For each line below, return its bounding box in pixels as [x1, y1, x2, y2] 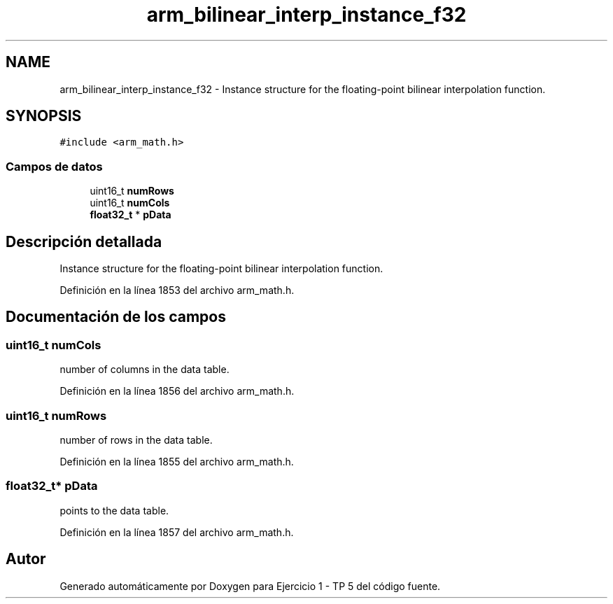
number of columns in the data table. [59, 363, 230, 376]
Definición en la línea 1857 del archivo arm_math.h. [59, 526, 294, 538]
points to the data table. [59, 504, 169, 517]
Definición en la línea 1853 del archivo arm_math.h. [59, 284, 295, 297]
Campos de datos [6, 159, 103, 174]
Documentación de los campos [6, 308, 226, 326]
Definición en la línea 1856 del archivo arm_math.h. [59, 385, 295, 398]
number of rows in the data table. [59, 434, 213, 446]
